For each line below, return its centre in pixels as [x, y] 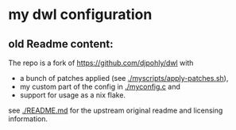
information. [28, 119]
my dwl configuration [80, 15]
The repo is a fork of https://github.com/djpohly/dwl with [101, 63]
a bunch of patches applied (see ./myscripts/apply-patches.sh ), [124, 78]
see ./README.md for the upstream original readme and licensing [116, 110]
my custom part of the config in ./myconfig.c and [100, 86]
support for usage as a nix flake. [72, 95]
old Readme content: [61, 44]
